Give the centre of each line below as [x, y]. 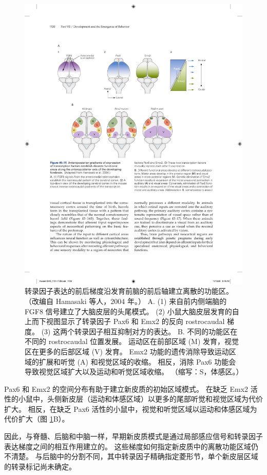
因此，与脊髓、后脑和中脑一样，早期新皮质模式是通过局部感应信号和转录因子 [133, 436]
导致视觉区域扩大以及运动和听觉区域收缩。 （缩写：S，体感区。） [134, 372]
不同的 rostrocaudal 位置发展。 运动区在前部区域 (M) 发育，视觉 [132, 341]
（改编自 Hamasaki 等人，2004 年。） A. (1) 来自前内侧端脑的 [126, 301]
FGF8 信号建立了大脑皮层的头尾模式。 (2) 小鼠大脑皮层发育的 [128, 311]
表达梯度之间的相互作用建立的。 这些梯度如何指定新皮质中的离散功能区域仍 [131, 446]
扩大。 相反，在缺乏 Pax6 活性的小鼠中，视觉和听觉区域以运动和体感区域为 [131, 408]
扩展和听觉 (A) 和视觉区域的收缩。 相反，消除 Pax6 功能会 [137, 361]
